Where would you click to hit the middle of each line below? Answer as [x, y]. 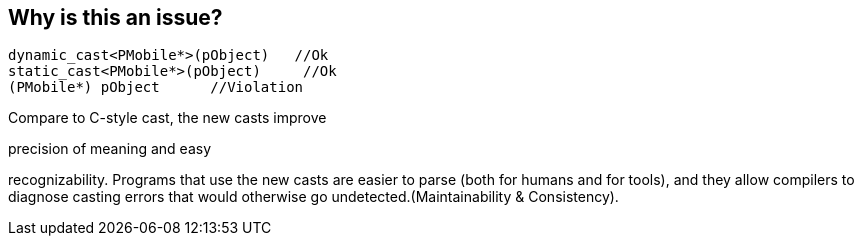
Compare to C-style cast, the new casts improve [167, 118]
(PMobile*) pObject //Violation [156, 87]
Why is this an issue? [115, 17]
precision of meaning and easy [109, 149]
